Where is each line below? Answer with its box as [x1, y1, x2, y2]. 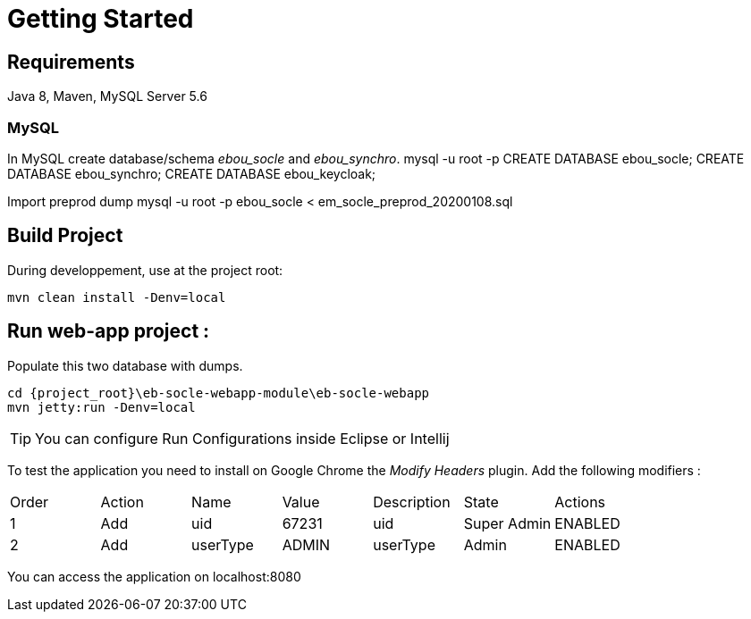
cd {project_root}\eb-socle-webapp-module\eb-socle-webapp [7, 385, 430, 400]
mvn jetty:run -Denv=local [7, 399, 196, 414]
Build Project [7, 224, 123, 247]
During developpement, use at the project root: [7, 262, 283, 278]
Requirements [7, 50, 135, 73]
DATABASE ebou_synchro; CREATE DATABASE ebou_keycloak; [7, 165, 376, 181]
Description [373, 492, 451, 511]
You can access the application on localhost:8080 [7, 568, 301, 584]
